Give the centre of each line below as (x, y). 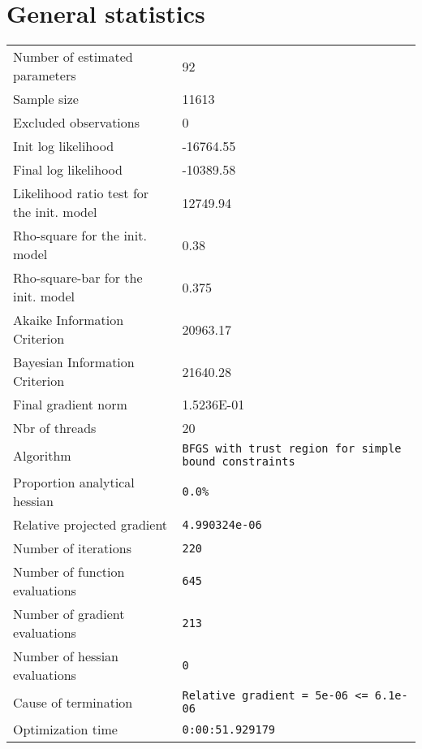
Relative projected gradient (90, 525)
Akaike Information (69, 320)
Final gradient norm (70, 405)
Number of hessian (66, 656)
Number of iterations (72, 548)
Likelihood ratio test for (81, 193)
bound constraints (239, 462)
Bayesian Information (74, 362)
